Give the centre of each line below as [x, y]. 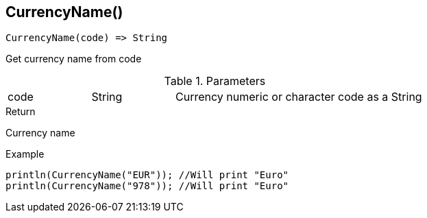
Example [25, 154]
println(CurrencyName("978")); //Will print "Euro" [147, 186]
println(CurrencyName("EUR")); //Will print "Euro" [147, 175]
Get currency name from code [74, 59]
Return [21, 112]
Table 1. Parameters [215, 81]
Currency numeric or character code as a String [299, 97]
